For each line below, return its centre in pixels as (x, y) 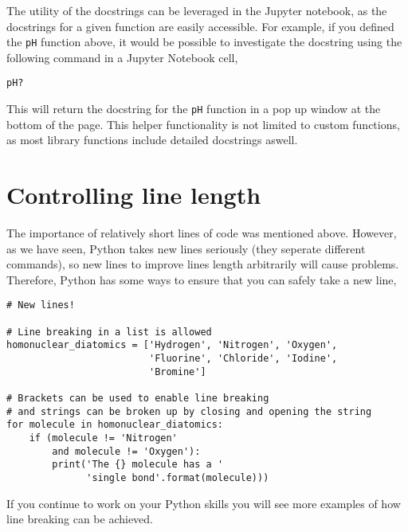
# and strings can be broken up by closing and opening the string (189, 411)
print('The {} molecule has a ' (138, 465)
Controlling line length (134, 195)
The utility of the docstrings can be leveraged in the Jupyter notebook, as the (197, 10)
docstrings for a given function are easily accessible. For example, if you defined (200, 26)
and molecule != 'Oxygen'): (126, 451)
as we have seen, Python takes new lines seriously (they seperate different (186, 248)
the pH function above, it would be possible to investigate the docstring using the (204, 42)
